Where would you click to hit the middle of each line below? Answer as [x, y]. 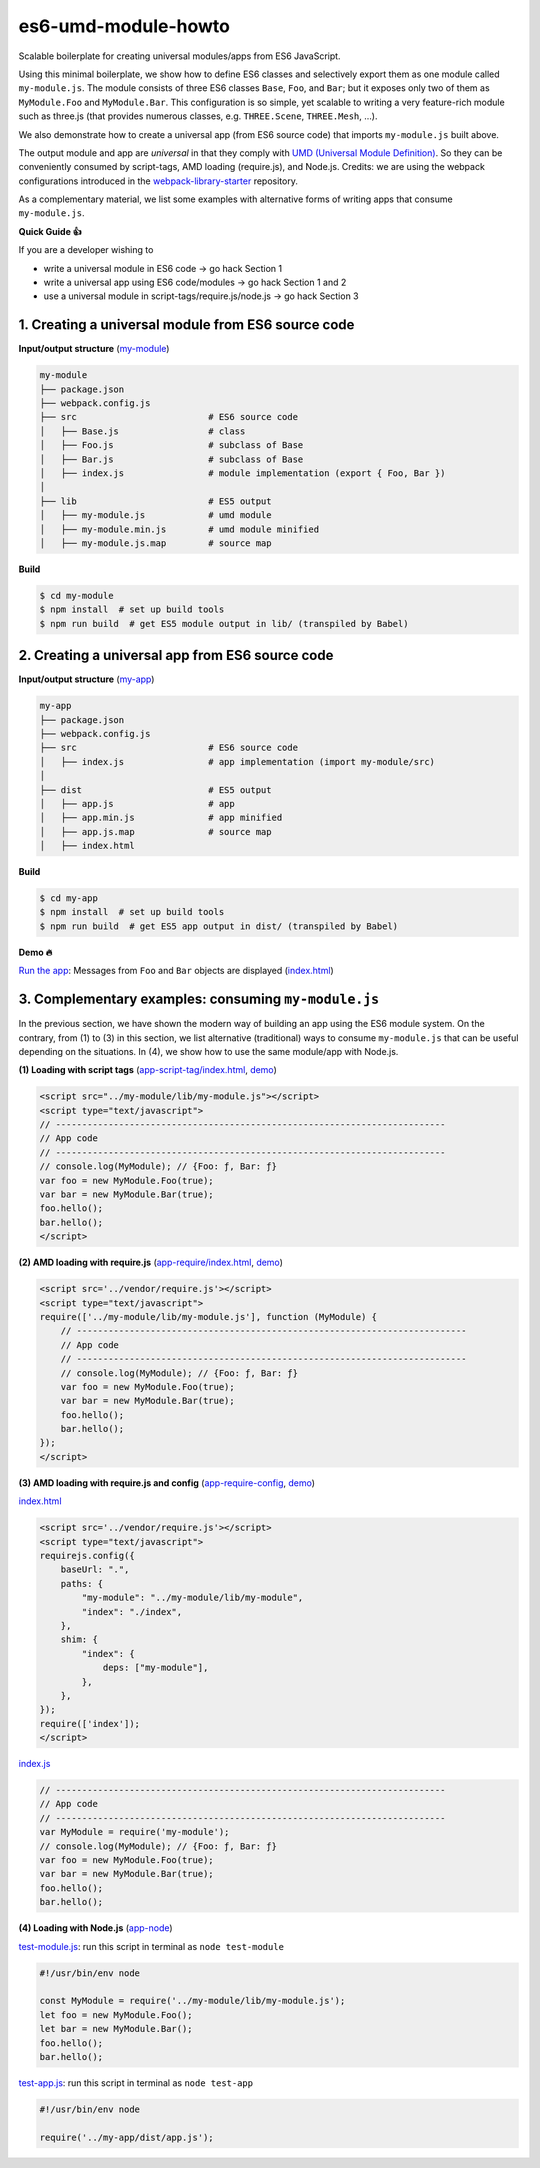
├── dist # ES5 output [155, 789]
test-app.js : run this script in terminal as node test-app [136, 2082]
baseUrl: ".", [95, 1569]
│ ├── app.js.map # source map [155, 831]
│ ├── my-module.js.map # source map [155, 543]
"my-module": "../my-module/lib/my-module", [192, 1598]
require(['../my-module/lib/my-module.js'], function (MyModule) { [208, 1316]
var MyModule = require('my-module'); [134, 1832]
